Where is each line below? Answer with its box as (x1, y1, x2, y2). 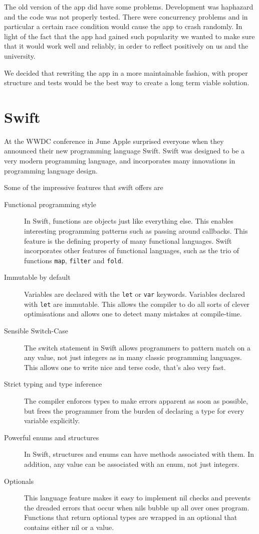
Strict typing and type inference (4, 379, 102, 389)
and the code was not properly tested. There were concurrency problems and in (4, 11, 248, 22)
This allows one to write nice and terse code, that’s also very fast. (24, 362, 226, 372)
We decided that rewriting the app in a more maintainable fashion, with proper (4, 67, 248, 78)
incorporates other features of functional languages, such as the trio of (24, 245, 239, 256)
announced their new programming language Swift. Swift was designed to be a (4, 145, 245, 156)
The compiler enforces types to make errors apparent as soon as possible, (24, 395, 248, 406)
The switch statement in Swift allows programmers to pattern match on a (24, 342, 250, 352)
